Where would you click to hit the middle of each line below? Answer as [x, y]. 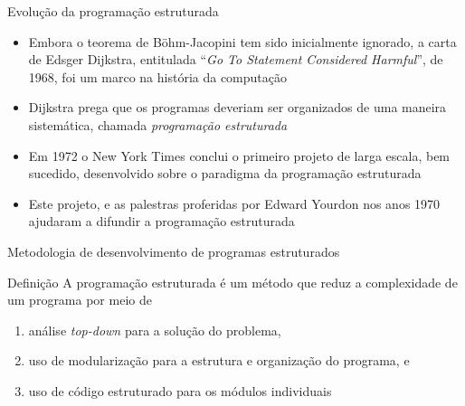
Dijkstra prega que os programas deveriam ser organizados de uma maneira [237, 107]
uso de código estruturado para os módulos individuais [180, 390]
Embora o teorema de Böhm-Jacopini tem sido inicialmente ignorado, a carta [242, 41]
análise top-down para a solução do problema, [155, 330]
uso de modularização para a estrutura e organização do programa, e [219, 360]
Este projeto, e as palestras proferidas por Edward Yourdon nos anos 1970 [234, 203]
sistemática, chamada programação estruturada [158, 124]
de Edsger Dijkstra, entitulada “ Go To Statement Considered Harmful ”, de [236, 59]
